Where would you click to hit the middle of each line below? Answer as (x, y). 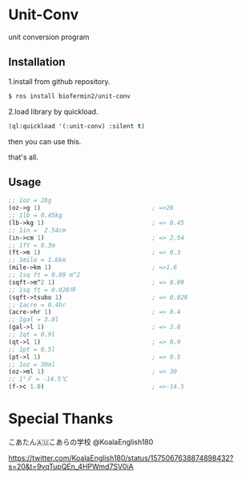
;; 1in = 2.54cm (37, 230)
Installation (37, 62)
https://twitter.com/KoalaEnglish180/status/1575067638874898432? (121, 458)
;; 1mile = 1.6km (37, 260)
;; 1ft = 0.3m (32, 245)
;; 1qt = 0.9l (32, 335)
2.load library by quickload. (53, 111)
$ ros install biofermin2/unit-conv (69, 96)
